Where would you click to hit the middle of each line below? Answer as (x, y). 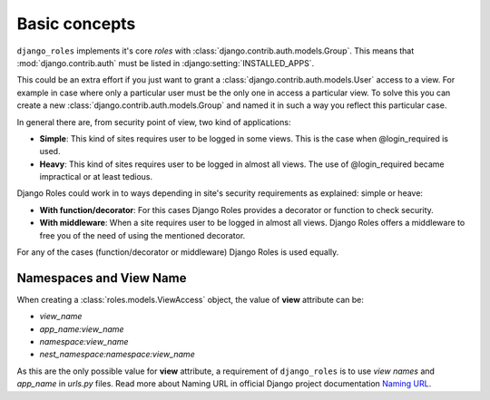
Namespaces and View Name (102, 278)
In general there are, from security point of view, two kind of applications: (154, 122)
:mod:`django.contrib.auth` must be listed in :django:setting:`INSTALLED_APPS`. (166, 63)
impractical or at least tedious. (96, 177)
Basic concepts (76, 24)
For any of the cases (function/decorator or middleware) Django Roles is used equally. (178, 252)
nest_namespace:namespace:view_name (117, 355)
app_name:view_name (82, 329)
